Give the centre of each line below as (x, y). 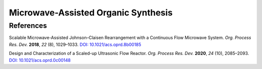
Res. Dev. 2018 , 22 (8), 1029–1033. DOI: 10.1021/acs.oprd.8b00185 (75, 44)
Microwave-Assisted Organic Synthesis (91, 13)
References (28, 26)
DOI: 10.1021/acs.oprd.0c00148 (40, 60)
